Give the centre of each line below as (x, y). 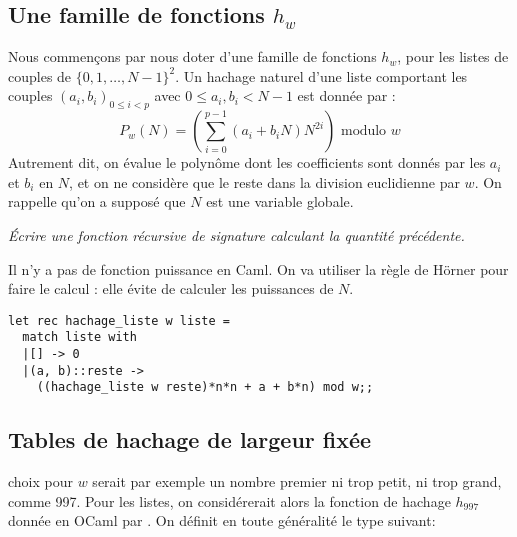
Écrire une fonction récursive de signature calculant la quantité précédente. (236, 234)
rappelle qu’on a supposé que (97, 201)
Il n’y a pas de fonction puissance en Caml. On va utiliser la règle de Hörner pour (258, 268)
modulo (363, 131)
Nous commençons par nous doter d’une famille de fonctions (192, 56)
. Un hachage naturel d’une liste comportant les (321, 75)
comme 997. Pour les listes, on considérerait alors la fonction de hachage (229, 500)
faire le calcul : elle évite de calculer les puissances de (171, 288)
